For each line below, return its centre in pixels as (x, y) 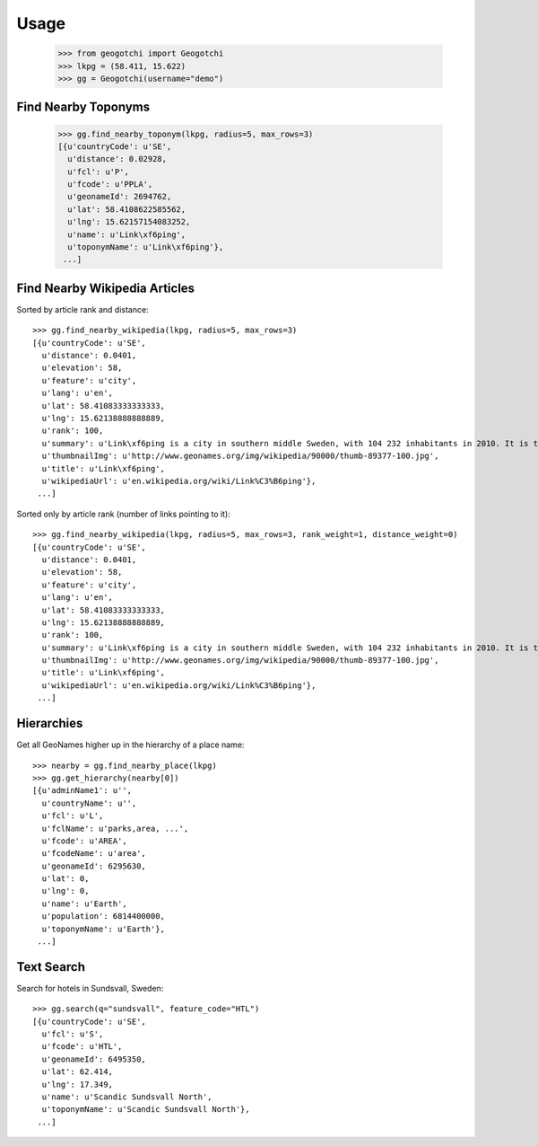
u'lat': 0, (65, 879)
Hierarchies (50, 723)
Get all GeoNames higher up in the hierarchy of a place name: (130, 745)
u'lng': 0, (65, 891)
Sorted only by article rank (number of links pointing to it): (123, 514)
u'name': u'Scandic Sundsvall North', (127, 1097)
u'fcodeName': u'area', (94, 854)
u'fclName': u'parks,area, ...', (115, 828)
